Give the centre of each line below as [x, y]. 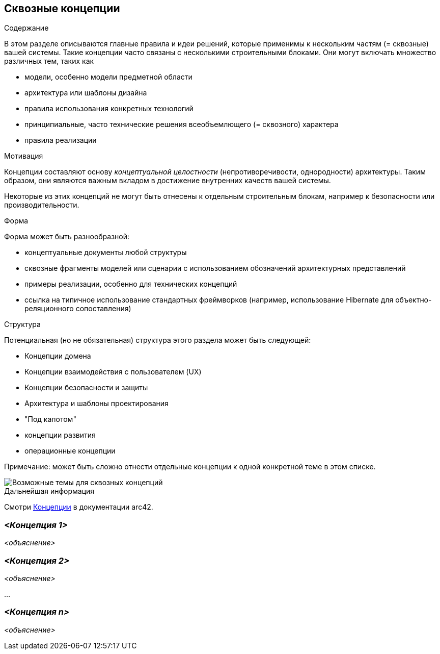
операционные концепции [70, 451]
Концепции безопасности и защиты [86, 388]
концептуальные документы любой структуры [106, 253]
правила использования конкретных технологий [109, 109]
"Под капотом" [50, 419]
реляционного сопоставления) [78, 309]
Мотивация [24, 156]
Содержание [26, 28]
